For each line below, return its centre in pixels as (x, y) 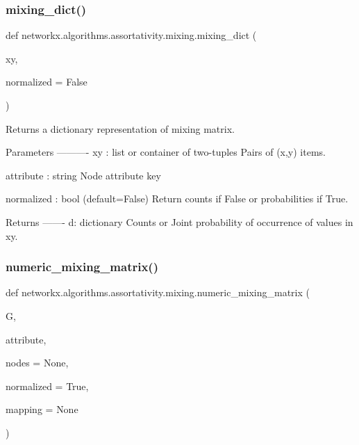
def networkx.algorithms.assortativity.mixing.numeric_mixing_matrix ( (158, 292)
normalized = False (47, 82)
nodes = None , (37, 363)
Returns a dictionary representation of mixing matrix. (120, 128)
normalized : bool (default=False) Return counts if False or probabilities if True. (177, 199)
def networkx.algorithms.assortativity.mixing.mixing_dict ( (131, 35)
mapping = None (42, 409)
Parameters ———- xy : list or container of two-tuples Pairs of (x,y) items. (166, 152)
